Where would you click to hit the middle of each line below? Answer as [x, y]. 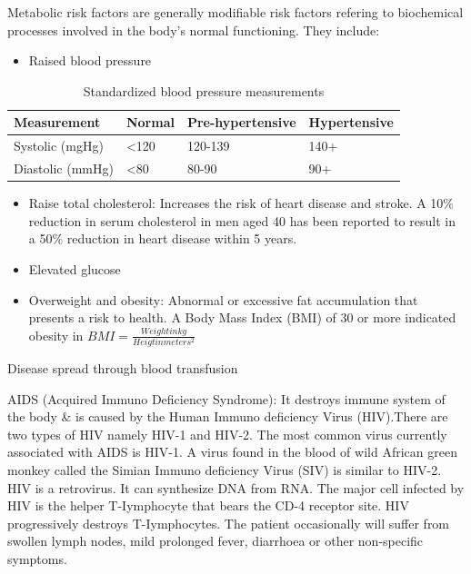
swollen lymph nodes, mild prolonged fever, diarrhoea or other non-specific [215, 541]
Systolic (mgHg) [59, 146]
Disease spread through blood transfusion [123, 368]
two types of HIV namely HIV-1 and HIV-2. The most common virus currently [227, 434]
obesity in [56, 335]
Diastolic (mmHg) [64, 168]
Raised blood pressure [90, 60]
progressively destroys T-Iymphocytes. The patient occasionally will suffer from [229, 523]
